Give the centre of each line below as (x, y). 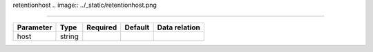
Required (102, 27)
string (69, 36)
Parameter (35, 27)
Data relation (179, 27)
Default (137, 27)
